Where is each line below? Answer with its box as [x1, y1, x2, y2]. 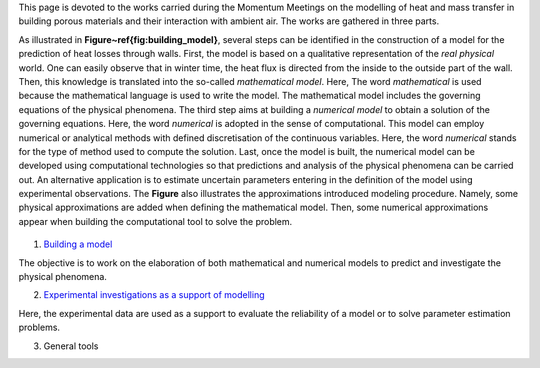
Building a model [43, 238, 113, 250]
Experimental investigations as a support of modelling [43, 289, 265, 301]
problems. [18, 321, 60, 334]
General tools [43, 340, 99, 352]
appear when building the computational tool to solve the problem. [18, 215, 293, 227]
